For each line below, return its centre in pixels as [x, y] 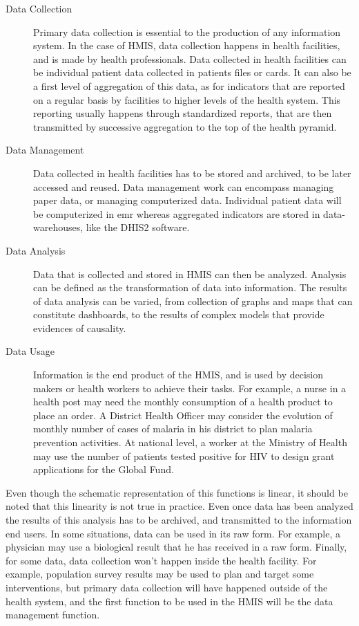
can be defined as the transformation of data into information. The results [190, 287]
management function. [53, 615]
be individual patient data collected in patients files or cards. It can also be [192, 72]
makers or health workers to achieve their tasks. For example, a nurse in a [190, 388]
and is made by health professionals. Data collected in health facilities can [190, 58]
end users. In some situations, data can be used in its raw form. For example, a [173, 533]
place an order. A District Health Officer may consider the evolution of [183, 415]
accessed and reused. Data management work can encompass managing [184, 186]
